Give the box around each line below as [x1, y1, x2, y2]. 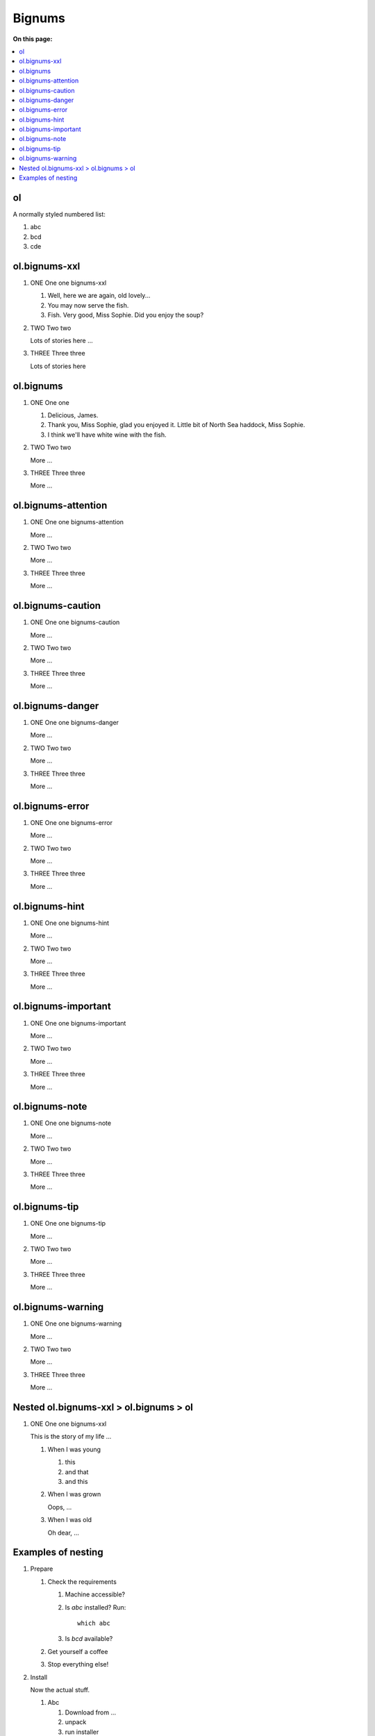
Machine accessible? [65, 1590, 126, 1599]
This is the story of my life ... [30, 1433, 112, 1441]
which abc [77, 1619, 110, 1627]
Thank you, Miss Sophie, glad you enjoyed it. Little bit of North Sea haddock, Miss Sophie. [47, 421, 306, 429]
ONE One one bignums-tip [30, 1219, 106, 1228]
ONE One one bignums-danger [30, 719, 119, 726]
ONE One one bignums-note [30, 1119, 111, 1128]
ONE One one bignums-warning [30, 1319, 122, 1328]
